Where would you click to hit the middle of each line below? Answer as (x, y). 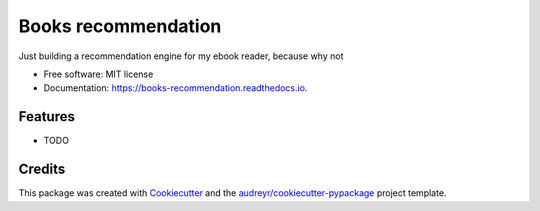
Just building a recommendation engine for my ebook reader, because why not (181, 56)
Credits (42, 169)
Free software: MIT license (98, 74)
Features (46, 116)
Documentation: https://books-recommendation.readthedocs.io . (175, 88)
